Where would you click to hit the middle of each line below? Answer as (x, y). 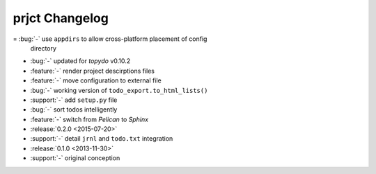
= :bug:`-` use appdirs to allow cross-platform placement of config (110, 39)
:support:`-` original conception (75, 158)
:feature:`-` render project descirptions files (93, 71)
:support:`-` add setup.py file (74, 100)
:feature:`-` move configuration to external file (96, 80)
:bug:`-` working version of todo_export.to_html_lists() (119, 90)
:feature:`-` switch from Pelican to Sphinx (89, 119)
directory (44, 48)
